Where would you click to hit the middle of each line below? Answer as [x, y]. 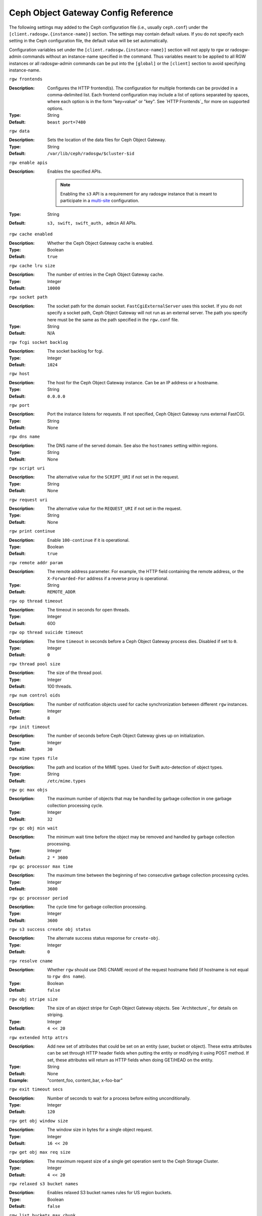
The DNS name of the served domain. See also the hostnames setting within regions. [133, 446]
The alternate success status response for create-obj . [104, 938]
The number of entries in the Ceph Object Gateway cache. [106, 274]
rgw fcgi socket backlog [38, 342]
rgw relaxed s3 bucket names [44, 1184]
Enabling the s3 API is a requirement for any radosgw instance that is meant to [139, 194]
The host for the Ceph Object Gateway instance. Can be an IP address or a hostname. [133, 382]
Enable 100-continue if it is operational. [89, 540]
